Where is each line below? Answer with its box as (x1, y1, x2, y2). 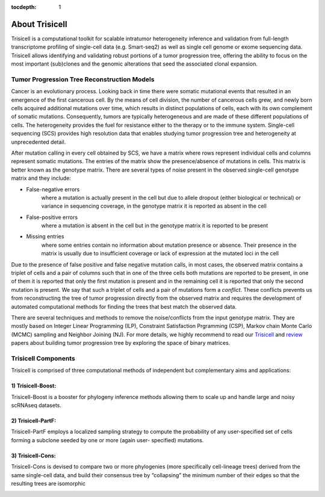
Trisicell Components (11, 354, 75, 362)
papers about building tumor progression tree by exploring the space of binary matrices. (11, 339, 231, 347)
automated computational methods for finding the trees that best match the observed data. (11, 303, 237, 310)
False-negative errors (26, 185, 80, 193)
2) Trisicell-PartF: (11, 417, 57, 424)
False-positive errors (26, 214, 78, 221)
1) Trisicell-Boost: (11, 382, 57, 389)
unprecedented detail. (11, 138, 66, 146)
